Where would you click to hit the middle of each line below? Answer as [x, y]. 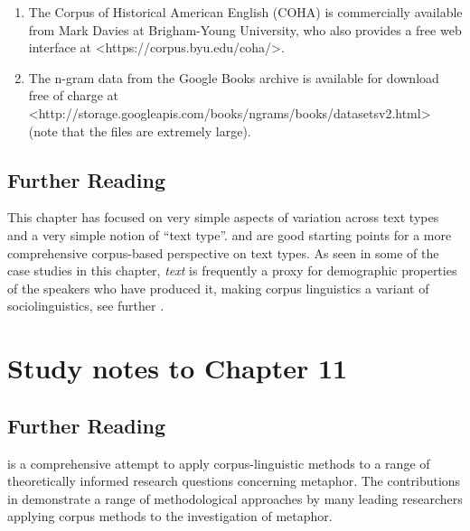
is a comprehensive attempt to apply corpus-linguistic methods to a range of [219, 463]
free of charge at [74, 95]
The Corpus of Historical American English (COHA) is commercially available [245, 12]
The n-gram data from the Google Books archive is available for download [234, 77]
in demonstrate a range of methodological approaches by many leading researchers [235, 498]
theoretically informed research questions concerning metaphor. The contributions [234, 481]
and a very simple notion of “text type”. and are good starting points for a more [230, 234]
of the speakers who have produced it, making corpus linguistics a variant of [218, 288]
